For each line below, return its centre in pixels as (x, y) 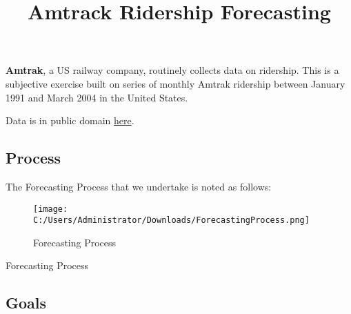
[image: (51, 209)
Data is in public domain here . (70, 120)
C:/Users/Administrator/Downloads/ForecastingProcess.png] (171, 220)
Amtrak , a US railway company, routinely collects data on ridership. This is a (172, 70)
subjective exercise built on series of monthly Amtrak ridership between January (175, 83)
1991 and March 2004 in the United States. (97, 97)
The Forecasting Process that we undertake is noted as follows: (139, 186)
